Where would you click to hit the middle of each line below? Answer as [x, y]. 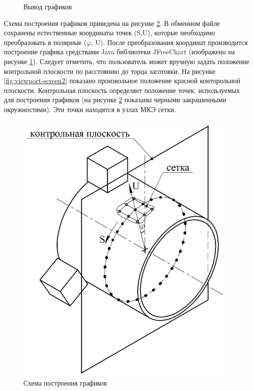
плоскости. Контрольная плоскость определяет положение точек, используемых [122, 90]
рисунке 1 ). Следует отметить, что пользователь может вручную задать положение [127, 61]
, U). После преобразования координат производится [169, 42]
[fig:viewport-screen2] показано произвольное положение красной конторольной [122, 80]
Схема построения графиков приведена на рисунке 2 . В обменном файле [112, 23]
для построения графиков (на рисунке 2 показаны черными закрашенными [115, 100]
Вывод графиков [48, 6]
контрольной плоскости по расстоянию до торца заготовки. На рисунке [110, 71]
